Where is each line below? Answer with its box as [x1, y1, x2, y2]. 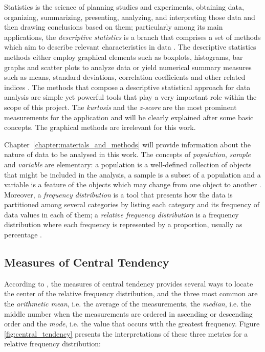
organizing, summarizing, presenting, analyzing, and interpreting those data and [4, 11, 255, 22]
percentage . [4, 229, 42, 240]
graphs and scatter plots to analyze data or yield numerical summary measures [4, 61, 252, 72]
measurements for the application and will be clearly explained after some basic [4, 112, 254, 122]
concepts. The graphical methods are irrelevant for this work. [4, 122, 196, 133]
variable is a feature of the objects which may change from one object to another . [4, 179, 261, 190]
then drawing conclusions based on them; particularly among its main [4, 21, 223, 32]
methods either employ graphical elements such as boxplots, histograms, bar [4, 51, 243, 62]
